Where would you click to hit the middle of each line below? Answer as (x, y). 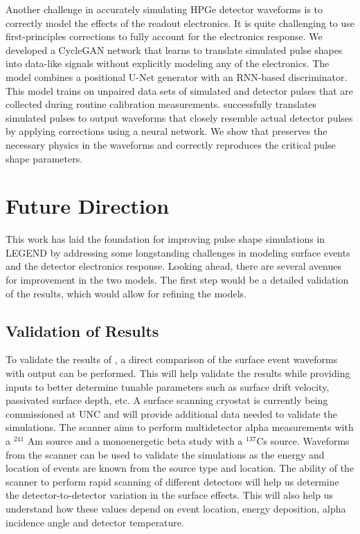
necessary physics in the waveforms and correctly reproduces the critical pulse (171, 144)
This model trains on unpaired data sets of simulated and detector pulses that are (179, 90)
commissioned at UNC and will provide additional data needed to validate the (171, 413)
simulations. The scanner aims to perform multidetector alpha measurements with (180, 427)
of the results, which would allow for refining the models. (126, 293)
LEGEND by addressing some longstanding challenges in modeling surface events (178, 252)
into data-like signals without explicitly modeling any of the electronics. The (168, 63)
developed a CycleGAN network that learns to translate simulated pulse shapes (174, 49)
